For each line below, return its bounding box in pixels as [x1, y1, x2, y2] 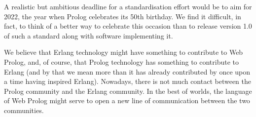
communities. [4, 105, 44, 115]
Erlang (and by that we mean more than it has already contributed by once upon [4, 66, 251, 77]
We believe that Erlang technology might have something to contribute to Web [4, 47, 243, 57]
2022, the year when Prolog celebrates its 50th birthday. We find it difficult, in [4, 11, 241, 21]
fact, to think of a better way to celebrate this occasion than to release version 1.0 [4, 21, 252, 31]
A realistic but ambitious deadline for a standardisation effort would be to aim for [4, 1, 252, 11]
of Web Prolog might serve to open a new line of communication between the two [4, 95, 250, 106]
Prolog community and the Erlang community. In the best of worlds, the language [4, 85, 252, 96]
